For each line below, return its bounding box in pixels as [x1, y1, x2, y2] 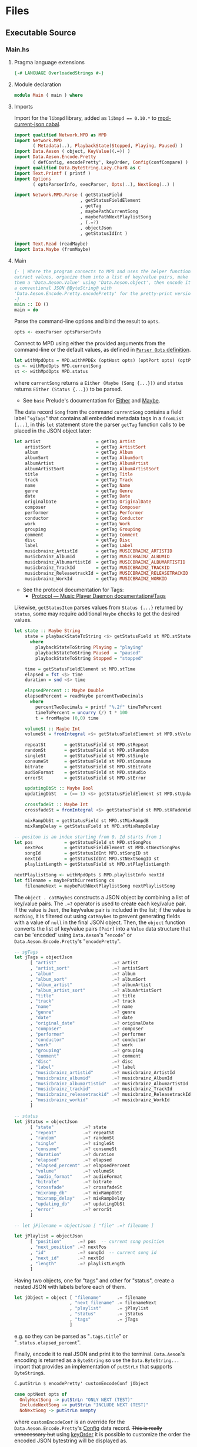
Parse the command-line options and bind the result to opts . [14, 317, 160, 325]
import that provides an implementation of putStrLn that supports [14, 1363, 172, 1370]
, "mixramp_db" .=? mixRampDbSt [29, 1190, 123, 1196]
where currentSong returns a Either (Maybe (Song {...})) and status [14, 379, 183, 386]
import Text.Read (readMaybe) [14, 241, 89, 247]
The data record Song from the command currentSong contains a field [14, 408, 182, 415]
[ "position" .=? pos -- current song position [29, 1239, 165, 1245]
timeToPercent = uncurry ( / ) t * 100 [35, 709, 128, 715]
